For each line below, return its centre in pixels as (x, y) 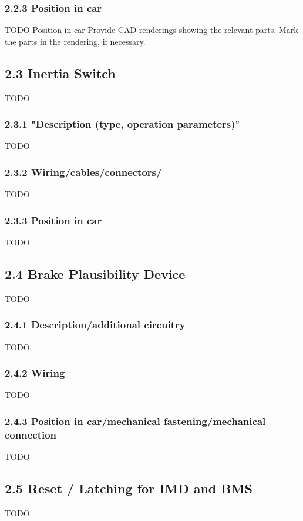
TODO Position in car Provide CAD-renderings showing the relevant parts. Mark (151, 30)
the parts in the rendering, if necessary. (75, 41)
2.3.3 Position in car (53, 220)
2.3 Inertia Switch (60, 73)
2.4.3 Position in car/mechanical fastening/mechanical (135, 421)
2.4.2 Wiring (35, 373)
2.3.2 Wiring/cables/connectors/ (83, 172)
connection (31, 434)
